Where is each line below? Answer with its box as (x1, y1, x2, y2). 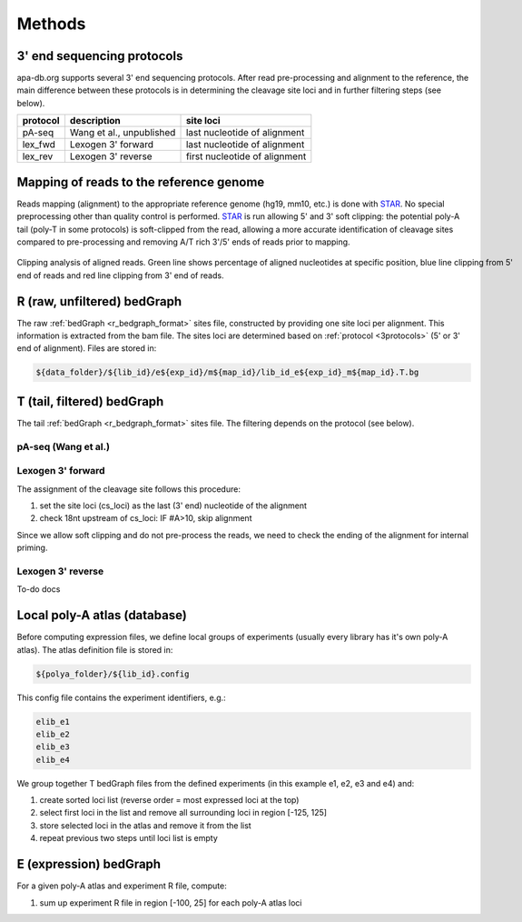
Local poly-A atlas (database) (16, 607, 188, 623)
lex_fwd (22, 138, 56, 151)
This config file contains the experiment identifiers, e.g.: (16, 692, 226, 703)
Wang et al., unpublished (69, 126, 176, 139)
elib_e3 (35, 742, 70, 752)
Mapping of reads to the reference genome (16, 174, 265, 190)
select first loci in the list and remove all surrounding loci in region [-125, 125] (39, 807, 327, 818)
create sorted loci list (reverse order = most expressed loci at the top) (39, 795, 300, 806)
